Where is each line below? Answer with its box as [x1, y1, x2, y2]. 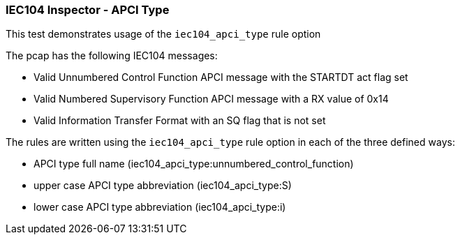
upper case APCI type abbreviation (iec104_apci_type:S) [34, 179, 292, 192]
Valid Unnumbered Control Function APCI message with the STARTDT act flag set [34, 71, 408, 84]
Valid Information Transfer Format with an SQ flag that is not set [34, 114, 326, 127]
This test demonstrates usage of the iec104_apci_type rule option [6, 28, 321, 40]
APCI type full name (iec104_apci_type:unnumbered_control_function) [34, 158, 354, 170]
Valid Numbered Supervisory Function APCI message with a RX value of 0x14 [34, 93, 389, 105]
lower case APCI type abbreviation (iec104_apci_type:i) [34, 201, 286, 213]
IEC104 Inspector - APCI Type [6, 3, 170, 17]
